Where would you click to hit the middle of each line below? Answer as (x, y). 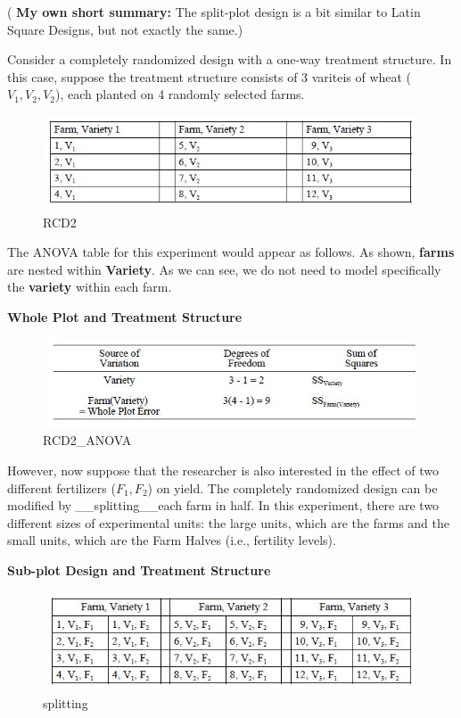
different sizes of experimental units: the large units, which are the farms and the (229, 522)
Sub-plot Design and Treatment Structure (139, 569)
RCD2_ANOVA (87, 440)
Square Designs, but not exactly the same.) (125, 29)
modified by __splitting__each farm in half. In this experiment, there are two (223, 505)
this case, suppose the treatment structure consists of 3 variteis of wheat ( (210, 76)
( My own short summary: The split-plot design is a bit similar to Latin (214, 12)
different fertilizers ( (62, 487)
